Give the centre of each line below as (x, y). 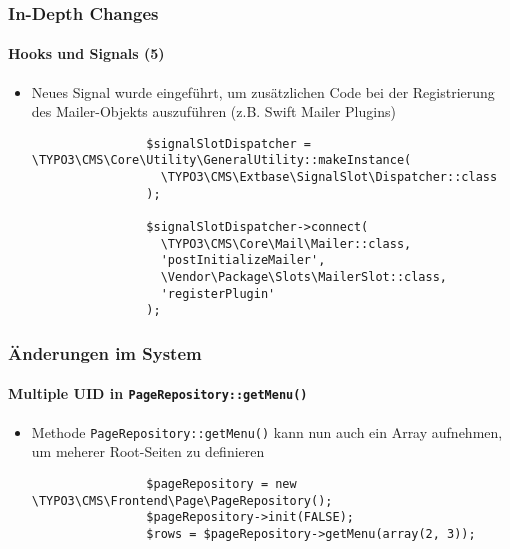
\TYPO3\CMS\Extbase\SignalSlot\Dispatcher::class (329, 177)
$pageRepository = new (221, 484)
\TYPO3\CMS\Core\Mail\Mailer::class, (286, 243)
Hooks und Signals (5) (86, 53)
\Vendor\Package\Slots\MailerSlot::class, (304, 277)
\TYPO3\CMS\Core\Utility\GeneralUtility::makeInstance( (221, 160)
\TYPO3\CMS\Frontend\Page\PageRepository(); (182, 500)
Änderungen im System (105, 352)
